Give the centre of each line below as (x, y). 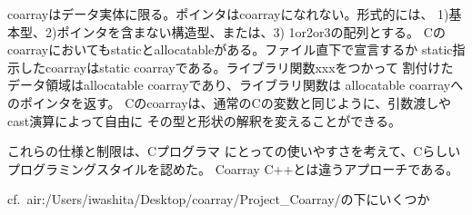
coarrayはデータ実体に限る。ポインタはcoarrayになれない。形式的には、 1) (228, 14)
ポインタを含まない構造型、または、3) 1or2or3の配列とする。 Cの (251, 31)
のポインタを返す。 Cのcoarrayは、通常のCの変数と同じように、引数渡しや (230, 102)
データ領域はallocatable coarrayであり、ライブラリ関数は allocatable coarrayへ (236, 85)
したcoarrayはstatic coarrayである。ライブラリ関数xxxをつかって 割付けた (236, 67)
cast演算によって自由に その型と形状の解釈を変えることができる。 (205, 120)
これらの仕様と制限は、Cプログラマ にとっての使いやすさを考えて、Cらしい (234, 151)
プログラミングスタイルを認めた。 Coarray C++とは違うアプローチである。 (233, 168)
